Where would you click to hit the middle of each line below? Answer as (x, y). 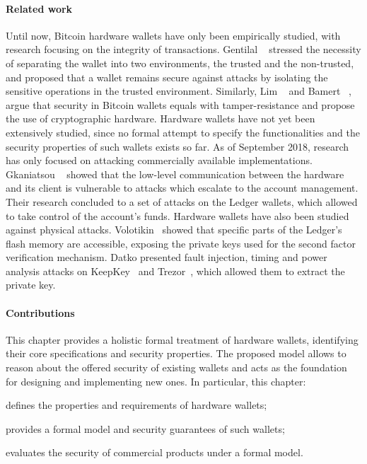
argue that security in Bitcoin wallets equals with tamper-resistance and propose (180, 104)
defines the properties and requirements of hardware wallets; (136, 405)
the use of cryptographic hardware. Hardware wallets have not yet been (161, 118)
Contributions (40, 312)
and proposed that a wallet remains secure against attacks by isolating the (167, 77)
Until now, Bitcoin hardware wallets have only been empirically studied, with (173, 35)
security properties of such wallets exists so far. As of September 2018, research (177, 146)
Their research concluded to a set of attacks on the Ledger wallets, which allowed (182, 201)
